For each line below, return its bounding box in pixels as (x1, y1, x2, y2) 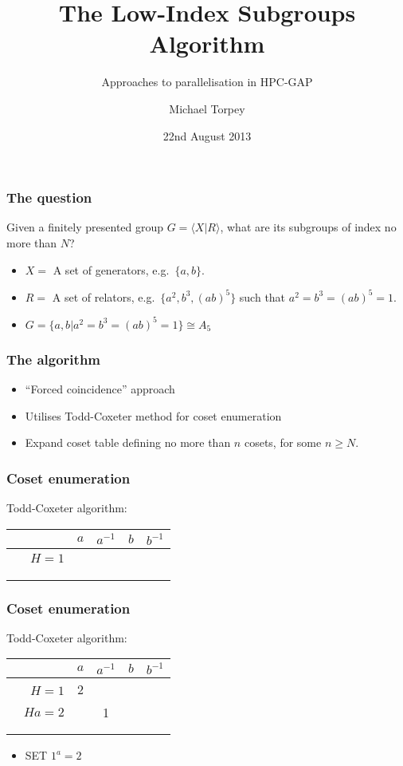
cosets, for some (244, 434, 322, 451)
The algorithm (6, 349, 101, 369)
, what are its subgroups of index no (220, 219, 397, 235)
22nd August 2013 (162, 127, 252, 144)
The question (6, 188, 92, 207)
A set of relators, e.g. (52, 288, 155, 305)
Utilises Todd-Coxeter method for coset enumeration (25, 407, 282, 424)
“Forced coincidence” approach (25, 380, 175, 397)
